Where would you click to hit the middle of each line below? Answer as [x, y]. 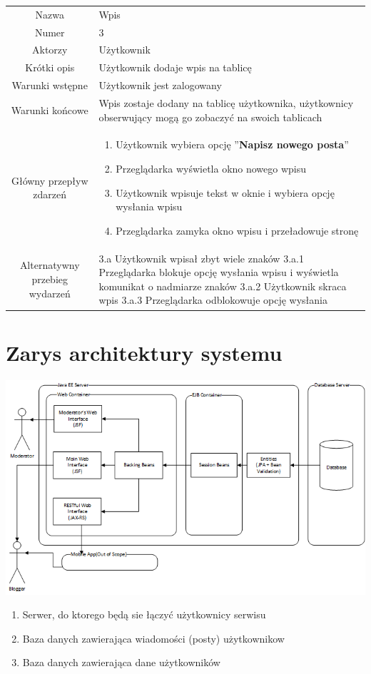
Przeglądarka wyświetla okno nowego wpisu [211, 168]
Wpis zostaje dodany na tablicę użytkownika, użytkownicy [226, 102]
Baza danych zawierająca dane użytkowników [121, 662]
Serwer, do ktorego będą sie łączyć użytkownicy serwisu [144, 614]
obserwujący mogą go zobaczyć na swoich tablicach [210, 117]
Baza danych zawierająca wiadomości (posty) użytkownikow [153, 638]
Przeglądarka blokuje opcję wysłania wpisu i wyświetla [219, 272]
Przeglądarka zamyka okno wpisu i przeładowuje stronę [237, 230]
